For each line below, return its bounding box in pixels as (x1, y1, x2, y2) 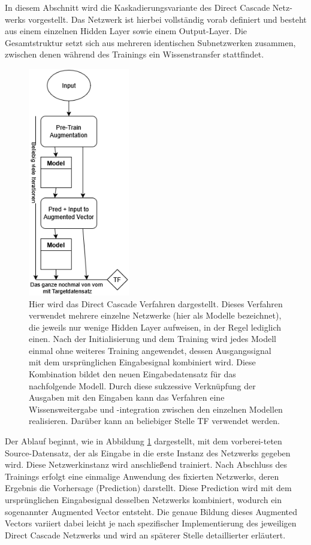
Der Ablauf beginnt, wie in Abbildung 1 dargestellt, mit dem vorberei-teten (5, 435, 282, 447)
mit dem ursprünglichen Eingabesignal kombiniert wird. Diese (29, 356, 256, 368)
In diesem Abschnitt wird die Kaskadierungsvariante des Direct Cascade (5, 1, 270, 13)
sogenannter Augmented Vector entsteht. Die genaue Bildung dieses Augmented (5, 505, 298, 517)
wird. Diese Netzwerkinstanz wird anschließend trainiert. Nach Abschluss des (5, 458, 288, 471)
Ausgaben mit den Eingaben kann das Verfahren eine (29, 391, 225, 404)
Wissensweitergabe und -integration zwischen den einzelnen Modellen (29, 402, 283, 415)
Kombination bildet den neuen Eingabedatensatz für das (29, 368, 236, 380)
